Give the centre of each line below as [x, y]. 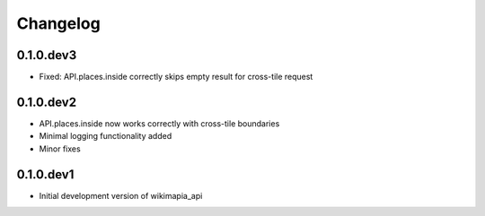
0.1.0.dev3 [47, 55]
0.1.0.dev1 [45, 174]
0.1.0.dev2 [46, 102]
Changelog [58, 23]
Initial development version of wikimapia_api [121, 195]
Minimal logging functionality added [106, 136]
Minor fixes [60, 149]
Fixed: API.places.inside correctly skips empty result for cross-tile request [176, 77]
